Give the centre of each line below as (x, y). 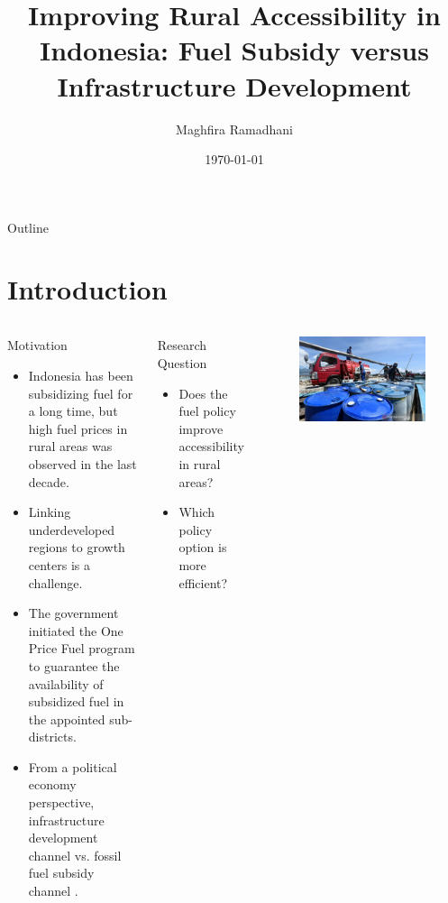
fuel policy (207, 411)
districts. (52, 737)
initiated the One (76, 630)
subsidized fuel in (76, 701)
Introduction (87, 289)
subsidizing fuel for (81, 393)
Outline (28, 227)
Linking (50, 512)
